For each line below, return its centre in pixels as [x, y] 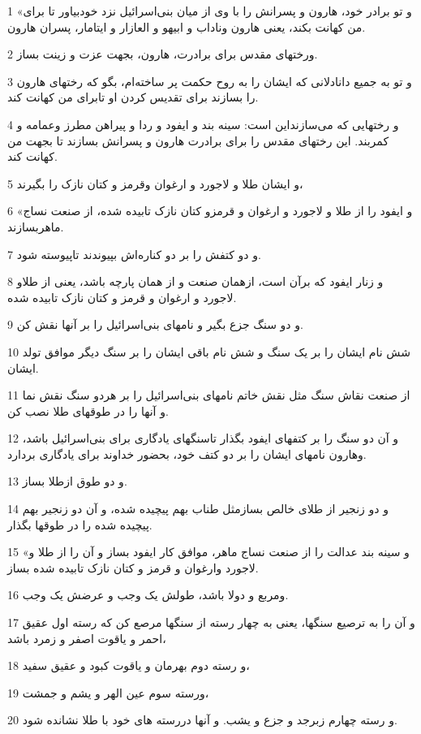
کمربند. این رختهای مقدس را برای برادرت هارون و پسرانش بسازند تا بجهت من [198, 140]
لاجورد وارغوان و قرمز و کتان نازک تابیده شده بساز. [133, 567]
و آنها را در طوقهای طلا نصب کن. [88, 410]
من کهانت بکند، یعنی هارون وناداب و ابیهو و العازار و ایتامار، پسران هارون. [187, 26]
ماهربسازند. [36, 226]
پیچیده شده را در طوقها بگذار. [80, 524]
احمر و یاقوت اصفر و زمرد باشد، [87, 638]
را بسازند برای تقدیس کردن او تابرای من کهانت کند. [133, 97]
